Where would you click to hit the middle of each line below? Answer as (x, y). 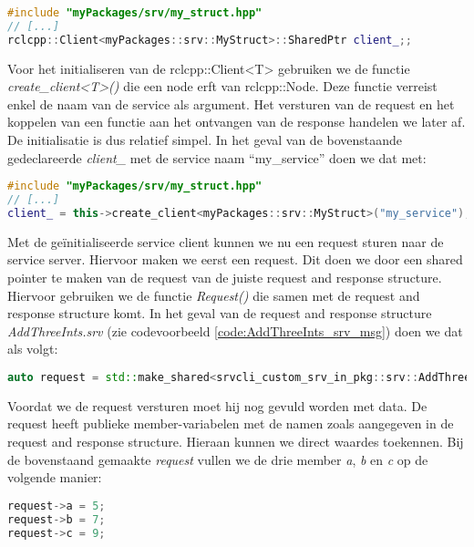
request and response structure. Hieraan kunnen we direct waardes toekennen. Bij (236, 442)
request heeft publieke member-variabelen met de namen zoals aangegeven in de (231, 423)
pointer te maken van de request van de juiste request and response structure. (225, 277)
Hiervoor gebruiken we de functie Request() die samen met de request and (214, 295)
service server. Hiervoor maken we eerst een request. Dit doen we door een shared (235, 259)
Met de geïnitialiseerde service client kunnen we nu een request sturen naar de (226, 241)
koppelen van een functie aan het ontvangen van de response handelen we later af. (237, 122)
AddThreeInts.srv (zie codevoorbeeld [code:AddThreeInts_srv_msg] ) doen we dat (235, 330)
